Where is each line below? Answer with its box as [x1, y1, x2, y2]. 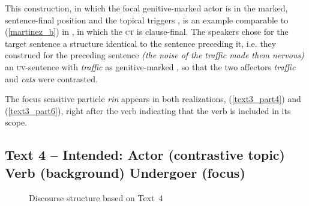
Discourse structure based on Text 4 [29, 191, 163, 204]
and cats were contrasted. [5, 72, 98, 85]
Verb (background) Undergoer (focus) [5, 163, 245, 181]
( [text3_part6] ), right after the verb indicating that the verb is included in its [5, 104, 291, 117]
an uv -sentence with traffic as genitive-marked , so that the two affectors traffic [5, 60, 296, 73]
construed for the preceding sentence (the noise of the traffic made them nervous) [5, 49, 304, 61]
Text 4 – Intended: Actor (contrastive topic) [5, 145, 285, 164]
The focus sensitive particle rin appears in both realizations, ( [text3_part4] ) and [5, 92, 301, 105]
